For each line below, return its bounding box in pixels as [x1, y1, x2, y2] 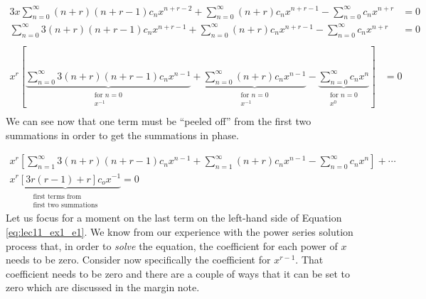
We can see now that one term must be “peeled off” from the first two [6, 114, 311, 129]
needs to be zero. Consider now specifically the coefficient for [6, 252, 271, 267]
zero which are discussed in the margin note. [6, 280, 200, 295]
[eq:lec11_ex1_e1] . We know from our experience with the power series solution [6, 224, 353, 239]
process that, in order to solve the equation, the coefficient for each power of [6, 238, 338, 253]
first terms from [33, 192, 82, 200]
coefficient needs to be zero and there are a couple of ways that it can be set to [6, 266, 351, 281]
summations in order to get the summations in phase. [6, 127, 239, 142]
